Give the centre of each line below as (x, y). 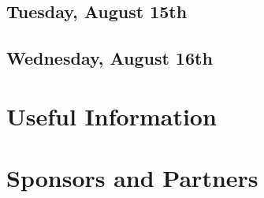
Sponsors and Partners (132, 178)
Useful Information (112, 116)
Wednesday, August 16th (110, 58)
